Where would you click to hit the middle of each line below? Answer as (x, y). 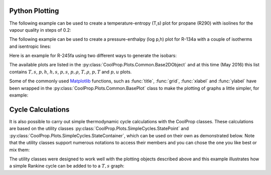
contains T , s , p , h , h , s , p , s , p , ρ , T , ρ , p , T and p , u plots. (71, 72)
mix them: (20, 150)
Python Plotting (34, 11)
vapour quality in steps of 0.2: (40, 30)
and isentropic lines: (30, 46)
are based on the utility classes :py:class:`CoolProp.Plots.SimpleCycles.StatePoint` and (99, 129)
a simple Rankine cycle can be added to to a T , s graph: (67, 166)
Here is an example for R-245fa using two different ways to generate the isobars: (93, 56)
